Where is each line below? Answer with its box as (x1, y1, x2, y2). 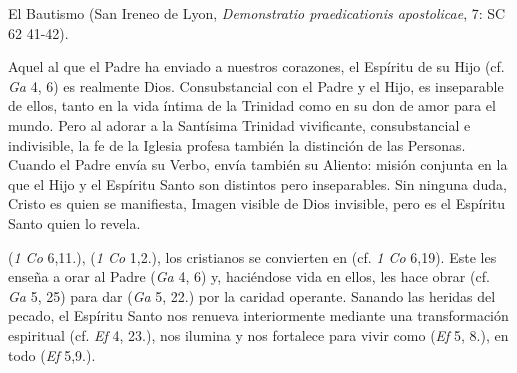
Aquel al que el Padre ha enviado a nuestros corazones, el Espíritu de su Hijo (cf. (8, 56, 505, 77)
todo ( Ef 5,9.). (8, 344, 96, 365)
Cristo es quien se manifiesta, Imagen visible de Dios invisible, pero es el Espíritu (8, 193, 505, 214)
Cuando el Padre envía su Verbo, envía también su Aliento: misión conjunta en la (8, 154, 508, 175)
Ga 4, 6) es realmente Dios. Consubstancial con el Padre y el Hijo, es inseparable (8, 75, 504, 96)
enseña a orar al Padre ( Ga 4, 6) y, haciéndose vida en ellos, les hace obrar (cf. (8, 266, 490, 287)
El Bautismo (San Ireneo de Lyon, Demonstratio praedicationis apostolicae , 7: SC (8, 3, 506, 23)
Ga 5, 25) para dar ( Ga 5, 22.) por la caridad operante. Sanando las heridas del (8, 285, 496, 306)
